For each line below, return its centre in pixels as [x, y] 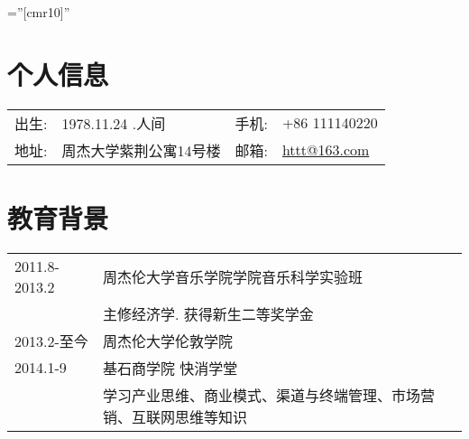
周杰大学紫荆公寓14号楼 [141, 150]
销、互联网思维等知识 [175, 416]
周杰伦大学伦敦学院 [167, 341]
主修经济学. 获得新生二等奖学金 [208, 313]
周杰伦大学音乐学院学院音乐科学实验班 [232, 276]
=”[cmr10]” [39, 12]
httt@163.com [326, 150]
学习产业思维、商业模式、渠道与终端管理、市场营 [268, 395]
